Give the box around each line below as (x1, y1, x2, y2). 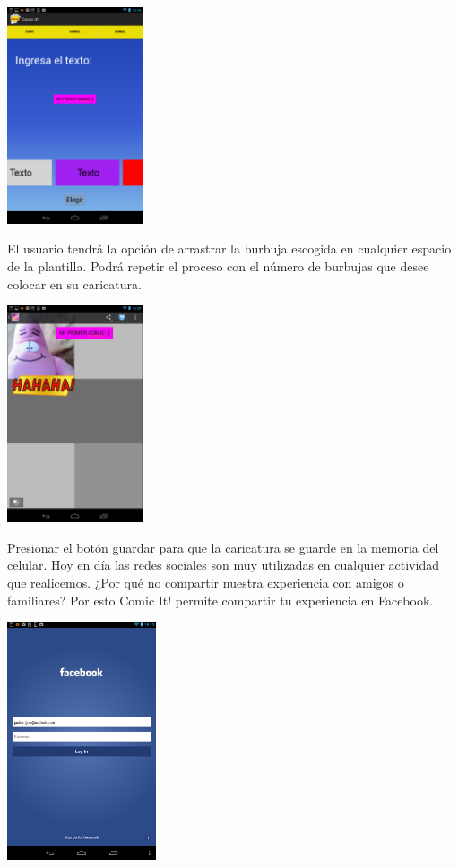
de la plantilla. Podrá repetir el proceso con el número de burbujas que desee (7, 257, 429, 276)
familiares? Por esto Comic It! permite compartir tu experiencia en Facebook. (7, 590, 434, 609)
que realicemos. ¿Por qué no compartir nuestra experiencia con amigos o (7, 572, 404, 591)
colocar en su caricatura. (7, 274, 142, 293)
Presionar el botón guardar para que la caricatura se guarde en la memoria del (7, 537, 439, 556)
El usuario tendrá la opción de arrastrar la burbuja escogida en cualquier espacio (7, 239, 452, 258)
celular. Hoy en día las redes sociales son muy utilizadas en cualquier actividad (7, 555, 440, 574)
